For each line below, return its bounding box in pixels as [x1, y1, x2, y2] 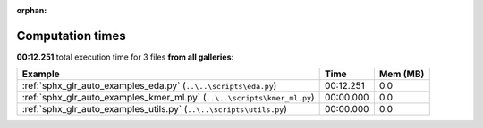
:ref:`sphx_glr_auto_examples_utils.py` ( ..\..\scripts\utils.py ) [21, 103, 288, 116]
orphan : [16, 5, 47, 15]
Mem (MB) [378, 68, 425, 80]
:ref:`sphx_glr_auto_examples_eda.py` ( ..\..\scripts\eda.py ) [21, 80, 277, 92]
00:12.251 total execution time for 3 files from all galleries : [16, 52, 234, 62]
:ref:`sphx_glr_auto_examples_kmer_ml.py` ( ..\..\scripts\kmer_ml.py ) [21, 92, 315, 104]
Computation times [16, 28, 126, 44]
